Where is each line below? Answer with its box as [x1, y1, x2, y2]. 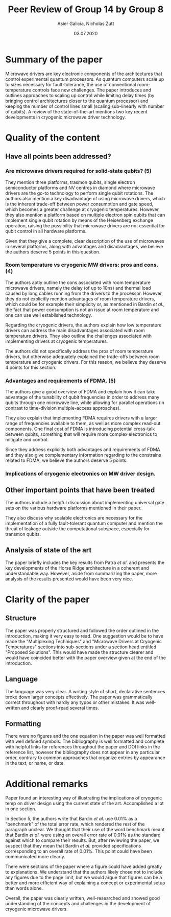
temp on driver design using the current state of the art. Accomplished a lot [5, 801, 164, 807]
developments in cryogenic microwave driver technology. [5, 114, 126, 120]
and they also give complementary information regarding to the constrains [5, 452, 162, 458]
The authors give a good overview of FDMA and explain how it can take [5, 389, 156, 395]
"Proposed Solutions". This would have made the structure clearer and [5, 649, 154, 655]
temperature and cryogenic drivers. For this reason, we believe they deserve [5, 359, 166, 365]
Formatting [5, 719, 41, 728]
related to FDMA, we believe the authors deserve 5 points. [5, 457, 128, 463]
